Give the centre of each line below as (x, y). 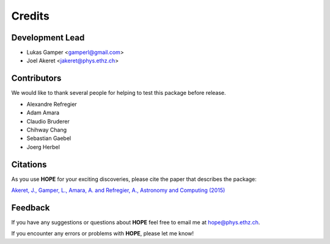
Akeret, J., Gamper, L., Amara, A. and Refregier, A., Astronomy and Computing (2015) (118, 190)
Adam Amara (43, 113)
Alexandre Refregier (52, 104)
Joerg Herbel (43, 147)
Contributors (36, 79)
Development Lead (48, 38)
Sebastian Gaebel (49, 138)
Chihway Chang (47, 130)
